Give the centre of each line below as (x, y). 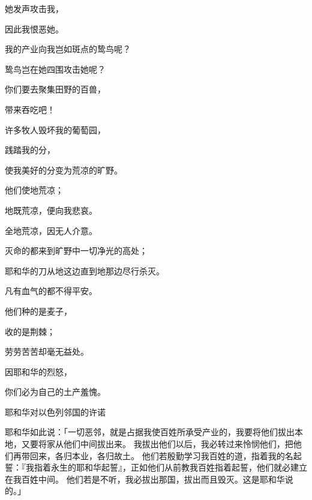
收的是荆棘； (30, 331)
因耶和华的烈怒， (38, 371)
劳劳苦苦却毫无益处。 (47, 351)
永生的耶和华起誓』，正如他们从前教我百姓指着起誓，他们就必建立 (179, 467)
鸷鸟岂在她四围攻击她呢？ (55, 69)
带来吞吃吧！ (30, 109)
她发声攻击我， (34, 8)
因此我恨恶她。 (34, 29)
